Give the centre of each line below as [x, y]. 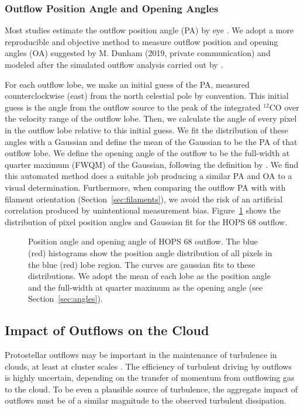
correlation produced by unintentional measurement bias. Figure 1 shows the [143, 210]
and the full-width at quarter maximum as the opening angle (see [146, 287]
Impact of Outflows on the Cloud [107, 330]
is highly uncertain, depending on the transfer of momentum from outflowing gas [150, 378]
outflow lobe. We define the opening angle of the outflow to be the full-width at [147, 153]
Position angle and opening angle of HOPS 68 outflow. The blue [143, 241]
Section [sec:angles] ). [65, 299]
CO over [284, 107]
